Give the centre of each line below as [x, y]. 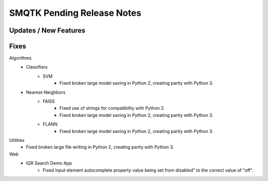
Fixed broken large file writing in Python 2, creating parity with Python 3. [100, 147]
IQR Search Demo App [49, 163]
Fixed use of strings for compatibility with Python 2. [112, 108]
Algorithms [20, 58]
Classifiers [37, 67]
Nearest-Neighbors [46, 92]
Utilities [17, 140]
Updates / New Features [47, 30]
